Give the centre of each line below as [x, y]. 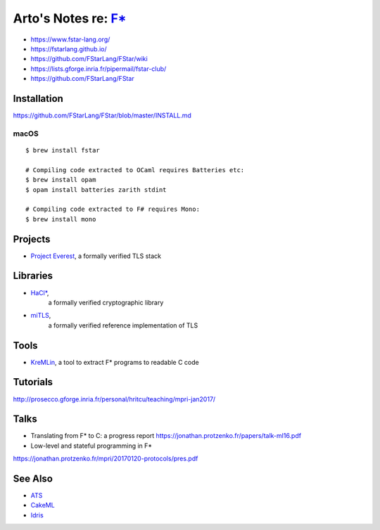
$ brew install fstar [63, 150]
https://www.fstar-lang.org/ [70, 39]
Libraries [33, 276]
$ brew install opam [61, 180]
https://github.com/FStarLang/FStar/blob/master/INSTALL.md [102, 115]
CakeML [43, 505]
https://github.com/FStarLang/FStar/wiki [89, 59]
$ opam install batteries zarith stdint [96, 189]
